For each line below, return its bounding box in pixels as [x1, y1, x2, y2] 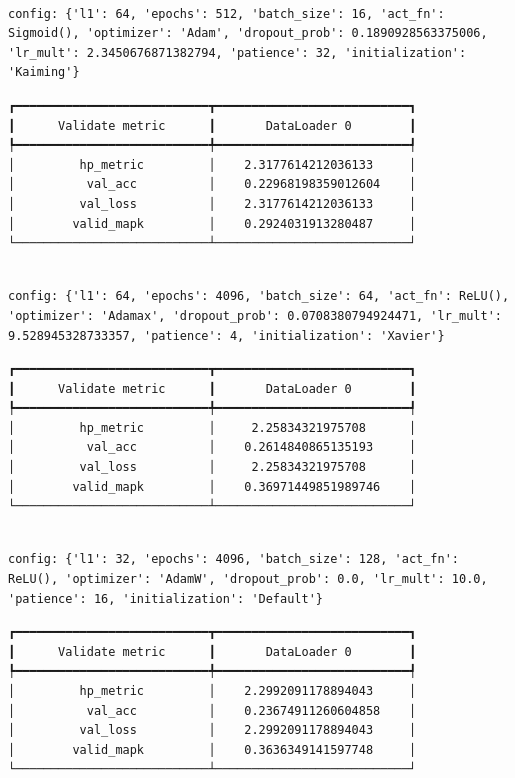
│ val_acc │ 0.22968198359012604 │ [8, 177, 417, 192]
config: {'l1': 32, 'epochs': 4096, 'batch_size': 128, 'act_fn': [8, 552, 460, 567]
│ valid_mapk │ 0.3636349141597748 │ [8, 742, 417, 757]
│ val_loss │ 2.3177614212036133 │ [8, 196, 417, 211]
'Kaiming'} [8, 65, 80, 80]
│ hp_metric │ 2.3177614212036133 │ [8, 157, 417, 172]
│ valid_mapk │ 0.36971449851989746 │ [8, 479, 417, 494]
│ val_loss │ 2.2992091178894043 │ [8, 723, 417, 738]
